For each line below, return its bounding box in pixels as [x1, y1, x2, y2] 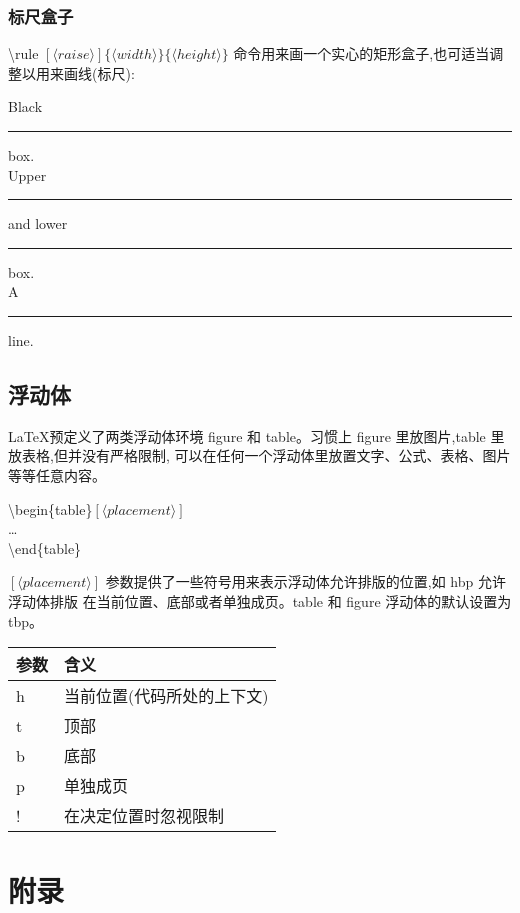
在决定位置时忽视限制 [64, 804, 225, 828]
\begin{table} [8, 498, 93, 519]
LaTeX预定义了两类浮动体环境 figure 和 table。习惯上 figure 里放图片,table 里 [8, 425, 505, 446]
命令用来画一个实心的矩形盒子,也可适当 [233, 43, 490, 64]
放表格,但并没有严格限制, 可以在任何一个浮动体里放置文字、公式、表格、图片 [8, 445, 511, 466]
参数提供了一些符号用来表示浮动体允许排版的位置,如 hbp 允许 [105, 571, 506, 592]
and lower [8, 213, 68, 234]
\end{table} [8, 537, 82, 558]
